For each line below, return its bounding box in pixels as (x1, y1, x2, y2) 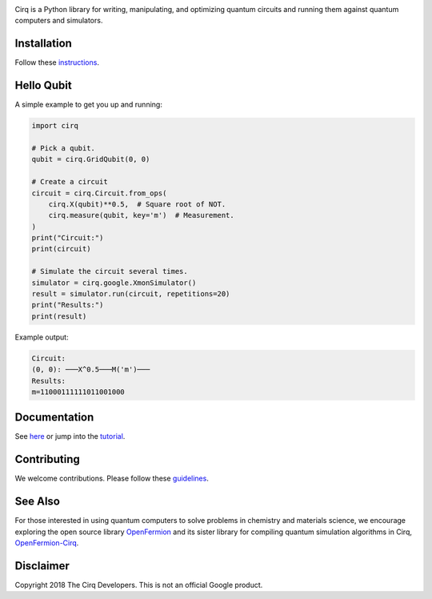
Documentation (14, 411, 94, 424)
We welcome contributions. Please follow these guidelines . (14, 473, 210, 484)
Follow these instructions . (14, 58, 100, 67)
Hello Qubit (14, 78, 72, 92)
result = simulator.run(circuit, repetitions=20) (31, 289, 230, 299)
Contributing (14, 452, 80, 466)
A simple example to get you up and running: (14, 100, 163, 110)
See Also (14, 495, 60, 509)
